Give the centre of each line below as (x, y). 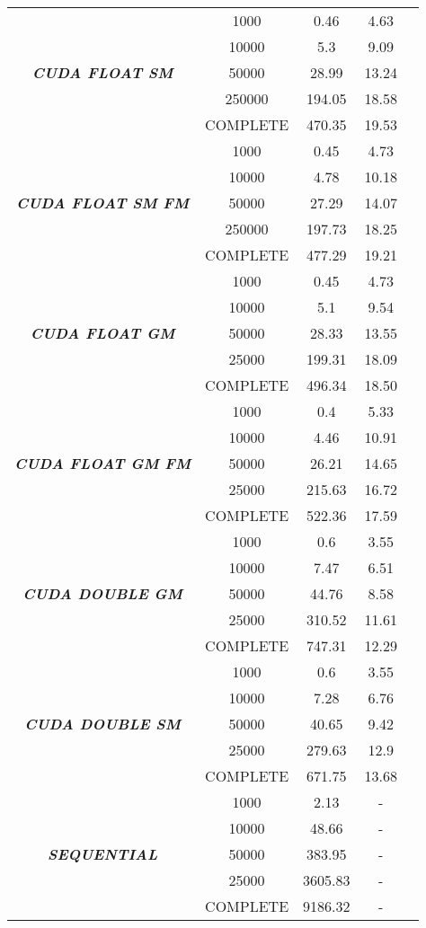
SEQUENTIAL (103, 854)
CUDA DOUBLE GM (102, 593)
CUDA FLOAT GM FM (103, 463)
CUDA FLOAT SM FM (102, 203)
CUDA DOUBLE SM (102, 724)
